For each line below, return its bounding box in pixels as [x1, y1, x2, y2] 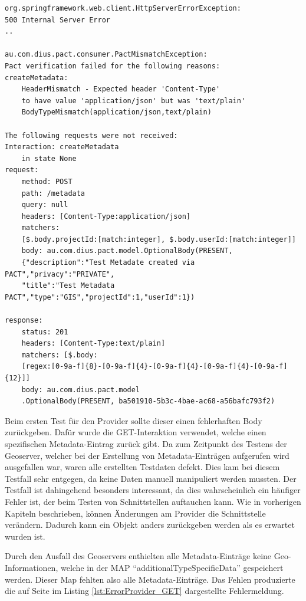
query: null [21, 201, 68, 209]
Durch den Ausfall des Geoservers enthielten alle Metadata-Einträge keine [5, 550, 272, 562]
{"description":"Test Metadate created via [21, 258, 195, 267]
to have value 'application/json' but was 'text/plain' [21, 96, 246, 105]
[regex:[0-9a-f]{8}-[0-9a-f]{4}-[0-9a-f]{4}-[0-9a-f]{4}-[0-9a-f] [21, 362, 288, 371]
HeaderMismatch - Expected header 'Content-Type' [21, 85, 221, 94]
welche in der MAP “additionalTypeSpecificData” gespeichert [60, 561, 284, 573]
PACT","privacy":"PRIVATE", [5, 270, 115, 278]
